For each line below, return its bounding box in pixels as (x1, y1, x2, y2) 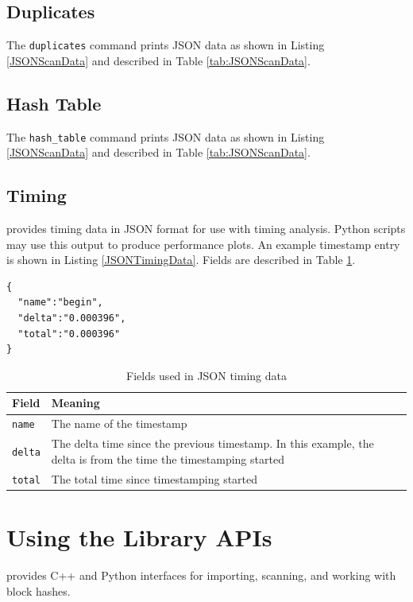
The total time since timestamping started (51, 470, 258, 487)
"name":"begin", (17, 297, 103, 309)
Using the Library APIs (6, 520, 272, 553)
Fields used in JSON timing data (125, 367, 287, 383)
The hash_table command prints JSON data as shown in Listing (6, 128, 325, 145)
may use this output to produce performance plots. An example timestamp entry (6, 235, 400, 252)
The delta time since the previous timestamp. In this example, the (51, 435, 374, 452)
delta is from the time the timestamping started (51, 450, 284, 467)
